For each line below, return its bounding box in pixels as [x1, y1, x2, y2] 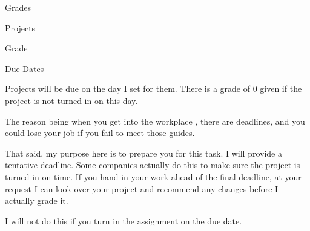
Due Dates [5, 62, 44, 74]
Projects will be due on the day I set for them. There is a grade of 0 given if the [5, 82, 302, 95]
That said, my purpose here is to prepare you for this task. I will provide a [5, 146, 282, 159]
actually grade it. [5, 194, 68, 207]
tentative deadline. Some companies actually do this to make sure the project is [5, 158, 300, 171]
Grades [5, 1, 31, 13]
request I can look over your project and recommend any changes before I [5, 182, 279, 195]
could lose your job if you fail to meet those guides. [5, 126, 195, 139]
